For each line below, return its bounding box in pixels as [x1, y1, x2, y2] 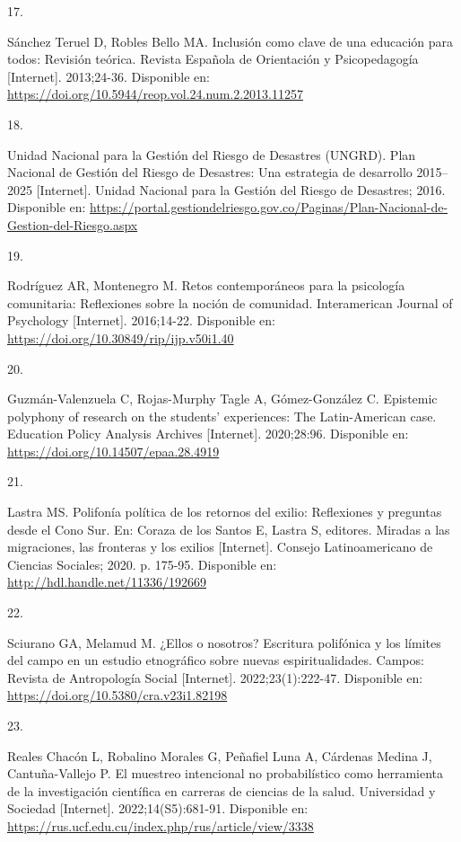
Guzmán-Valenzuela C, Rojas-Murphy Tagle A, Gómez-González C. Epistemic [7, 389, 438, 408]
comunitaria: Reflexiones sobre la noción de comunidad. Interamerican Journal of [7, 293, 453, 312]
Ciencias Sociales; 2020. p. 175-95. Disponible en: [7, 554, 277, 573]
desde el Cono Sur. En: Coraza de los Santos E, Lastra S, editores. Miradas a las [7, 519, 450, 538]
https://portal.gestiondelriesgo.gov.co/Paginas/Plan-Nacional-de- [90, 198, 448, 217]
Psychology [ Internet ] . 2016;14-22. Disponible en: [7, 311, 275, 330]
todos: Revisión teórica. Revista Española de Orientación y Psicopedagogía [7, 49, 419, 68]
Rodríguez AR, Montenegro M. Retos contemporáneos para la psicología [7, 276, 405, 295]
